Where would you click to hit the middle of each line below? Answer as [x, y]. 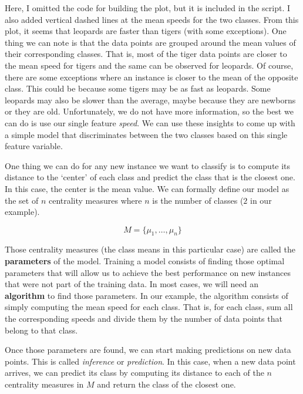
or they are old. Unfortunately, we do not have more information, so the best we [149, 111]
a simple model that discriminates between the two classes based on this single [146, 134]
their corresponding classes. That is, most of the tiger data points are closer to [146, 54]
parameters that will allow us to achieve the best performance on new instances [148, 272]
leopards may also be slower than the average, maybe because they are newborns [150, 100]
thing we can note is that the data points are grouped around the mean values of [150, 42]
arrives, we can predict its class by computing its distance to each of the [134, 373]
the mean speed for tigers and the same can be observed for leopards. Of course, [149, 65]
